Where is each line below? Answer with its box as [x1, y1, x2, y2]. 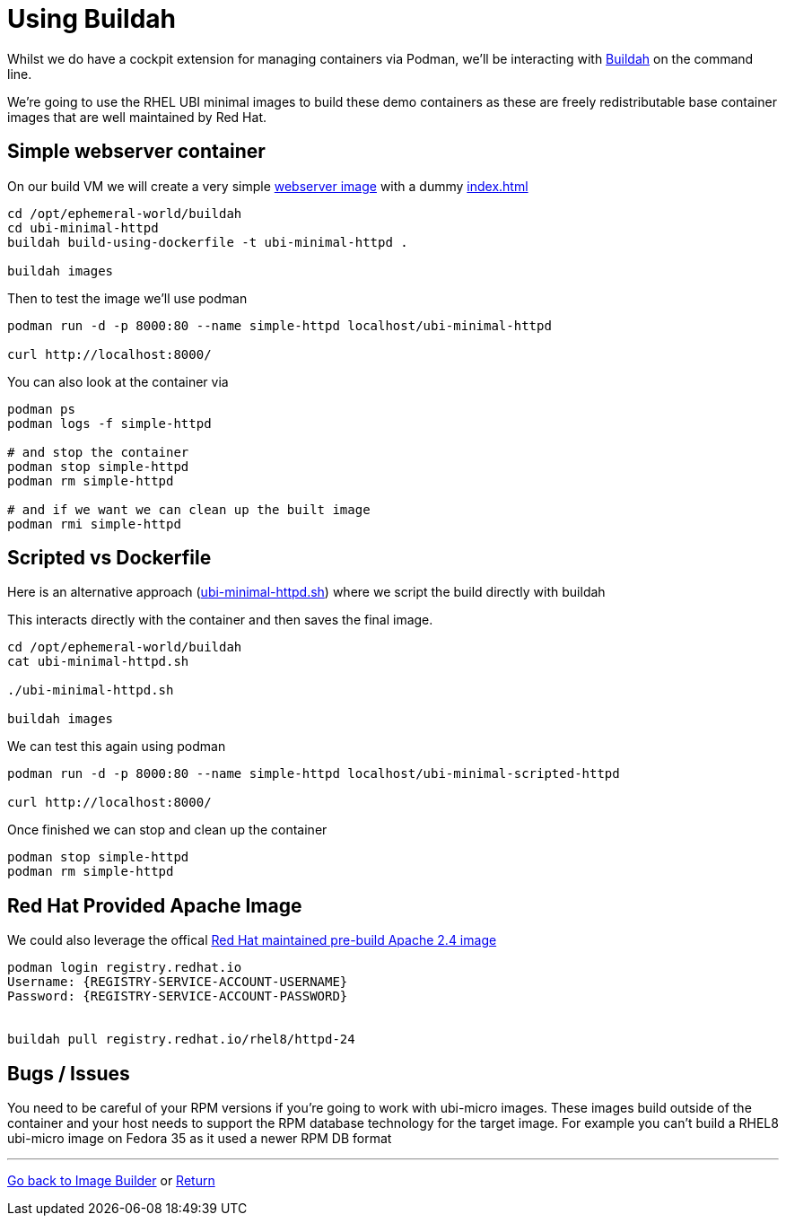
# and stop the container [7, 444, 189, 459]
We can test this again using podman [7, 738, 226, 755]
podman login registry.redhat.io [7, 960, 242, 975]
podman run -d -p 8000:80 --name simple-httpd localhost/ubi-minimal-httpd [7, 318, 552, 333]
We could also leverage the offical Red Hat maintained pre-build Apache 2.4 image [7, 932, 497, 948]
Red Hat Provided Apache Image [7, 894, 302, 917]
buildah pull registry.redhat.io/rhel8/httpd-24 [7, 1032, 355, 1047]
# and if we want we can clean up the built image [7, 502, 371, 517]
